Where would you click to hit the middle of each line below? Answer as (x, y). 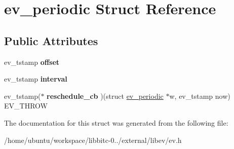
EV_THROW (26, 106)
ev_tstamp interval (36, 79)
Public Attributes (51, 40)
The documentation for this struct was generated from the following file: (116, 122)
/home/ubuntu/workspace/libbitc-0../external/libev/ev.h (93, 140)
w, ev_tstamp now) (200, 96)
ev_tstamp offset (32, 62)
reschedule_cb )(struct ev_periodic (105, 96)
